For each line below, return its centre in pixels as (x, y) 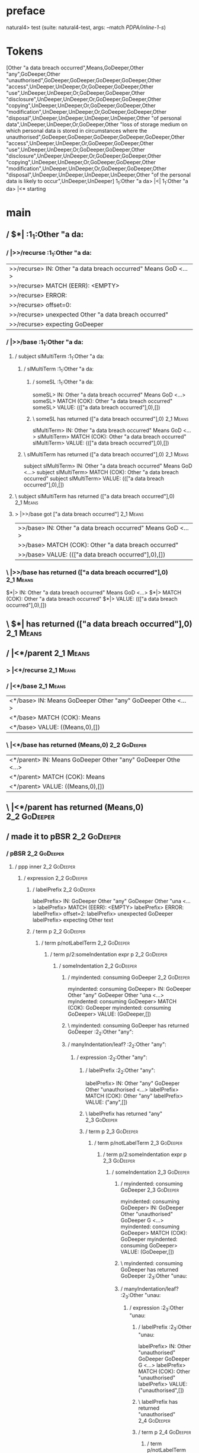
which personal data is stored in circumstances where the (77, 130)
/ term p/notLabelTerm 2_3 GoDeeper (138, 1142)
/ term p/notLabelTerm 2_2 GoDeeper (86, 943)
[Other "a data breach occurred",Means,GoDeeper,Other (75, 68)
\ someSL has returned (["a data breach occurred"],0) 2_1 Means (110, 418)
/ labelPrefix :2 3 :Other (165, 1327)
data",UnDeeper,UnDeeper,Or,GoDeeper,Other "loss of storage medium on (97, 124)
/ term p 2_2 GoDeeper (59, 931)
